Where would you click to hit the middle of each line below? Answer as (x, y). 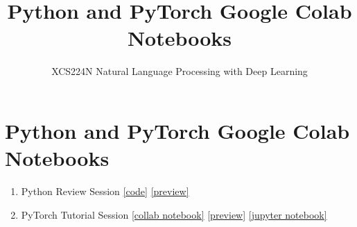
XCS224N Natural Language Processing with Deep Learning (180, 71)
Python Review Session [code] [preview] (105, 191)
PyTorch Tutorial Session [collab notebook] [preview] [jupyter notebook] (174, 214)
